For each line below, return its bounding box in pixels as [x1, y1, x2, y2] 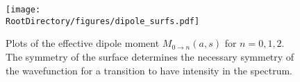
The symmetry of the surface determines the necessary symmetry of [6, 49, 294, 63]
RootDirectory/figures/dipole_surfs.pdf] [6, 16, 200, 26]
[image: [6, 5, 41, 14]
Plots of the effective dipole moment [6, 36, 160, 50]
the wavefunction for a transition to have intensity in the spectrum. [6, 63, 292, 77]
